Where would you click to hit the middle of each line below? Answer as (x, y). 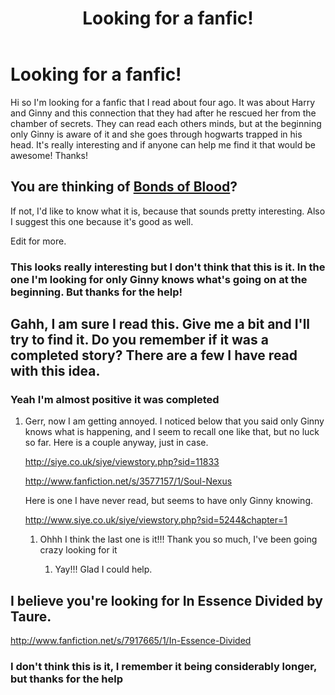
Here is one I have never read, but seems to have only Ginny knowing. (168, 501)
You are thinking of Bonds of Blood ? (124, 187)
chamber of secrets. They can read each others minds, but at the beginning (166, 123)
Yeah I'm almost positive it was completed (115, 399)
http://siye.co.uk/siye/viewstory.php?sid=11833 (122, 462)
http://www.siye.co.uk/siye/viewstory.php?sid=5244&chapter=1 (156, 520)
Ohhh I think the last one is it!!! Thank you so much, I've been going (178, 539)
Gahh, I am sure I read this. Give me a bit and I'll (160, 324)
